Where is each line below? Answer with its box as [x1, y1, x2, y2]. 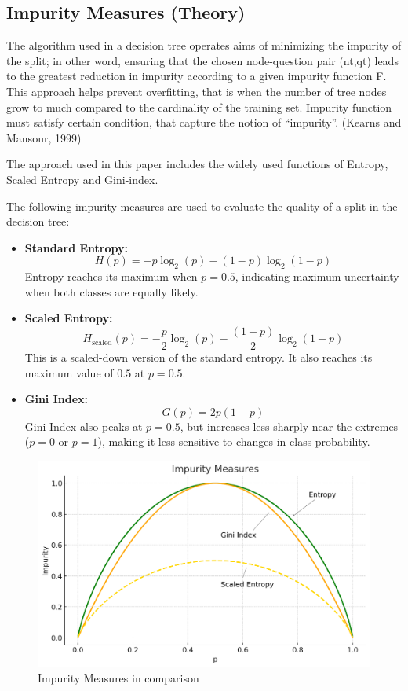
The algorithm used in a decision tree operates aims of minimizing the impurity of [6, 37, 402, 53]
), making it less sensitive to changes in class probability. [97, 433, 370, 450]
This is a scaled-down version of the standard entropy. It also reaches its [24, 348, 373, 365]
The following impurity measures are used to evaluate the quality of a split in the [6, 197, 398, 214]
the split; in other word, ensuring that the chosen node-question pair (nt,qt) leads [6, 52, 399, 68]
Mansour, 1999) [6, 129, 82, 145]
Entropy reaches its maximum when [24, 268, 198, 285]
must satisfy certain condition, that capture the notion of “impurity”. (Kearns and [6, 114, 402, 130]
